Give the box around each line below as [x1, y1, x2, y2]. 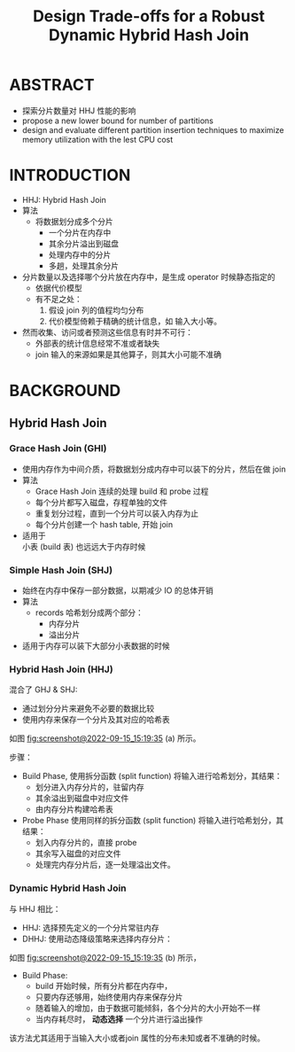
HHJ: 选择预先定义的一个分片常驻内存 [21, 922, 159, 932]
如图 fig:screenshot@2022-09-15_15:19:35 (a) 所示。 [9, 733, 201, 744]
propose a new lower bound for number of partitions [21, 115, 214, 126]
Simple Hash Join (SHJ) [9, 564, 113, 576]
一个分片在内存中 [48, 227, 112, 238]
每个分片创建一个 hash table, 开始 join [35, 518, 174, 529]
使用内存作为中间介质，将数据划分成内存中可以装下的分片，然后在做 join [21, 464, 286, 474]
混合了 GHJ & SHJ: [9, 684, 78, 695]
